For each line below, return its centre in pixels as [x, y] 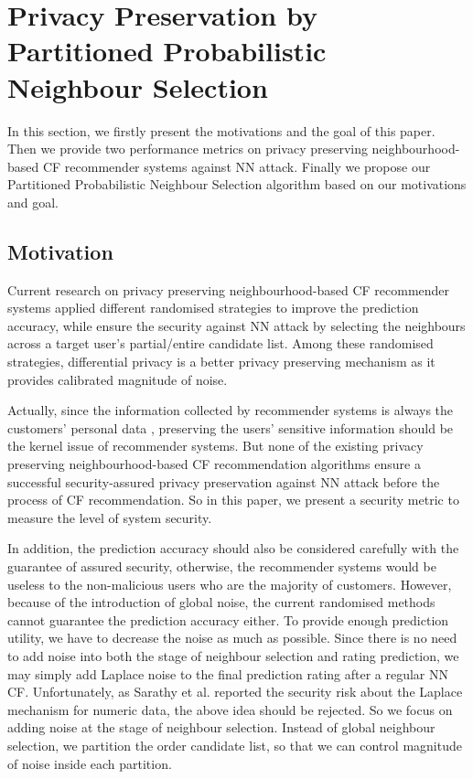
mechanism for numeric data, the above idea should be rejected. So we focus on [230, 709]
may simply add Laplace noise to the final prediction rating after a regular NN [228, 673]
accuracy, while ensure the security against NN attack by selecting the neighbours [236, 325]
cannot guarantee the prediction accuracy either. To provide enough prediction [228, 619]
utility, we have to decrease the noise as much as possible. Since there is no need [232, 638]
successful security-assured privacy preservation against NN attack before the [224, 481]
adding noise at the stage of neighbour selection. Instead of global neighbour [221, 727]
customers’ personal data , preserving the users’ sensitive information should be [231, 427]
